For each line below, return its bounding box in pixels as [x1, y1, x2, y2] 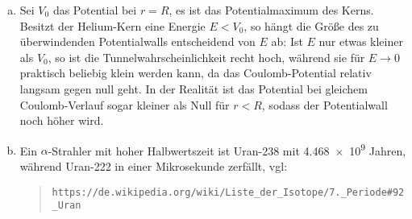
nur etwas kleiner [318, 33, 403, 50]
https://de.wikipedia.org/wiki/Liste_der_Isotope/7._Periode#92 [52, 186, 405, 198]
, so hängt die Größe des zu [243, 17, 379, 34]
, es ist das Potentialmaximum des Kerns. [169, 2, 374, 18]
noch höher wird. [19, 112, 104, 129]
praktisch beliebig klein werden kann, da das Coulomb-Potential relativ [19, 64, 372, 81]
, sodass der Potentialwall [261, 96, 388, 113]
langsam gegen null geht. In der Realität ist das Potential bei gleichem [19, 80, 368, 97]
